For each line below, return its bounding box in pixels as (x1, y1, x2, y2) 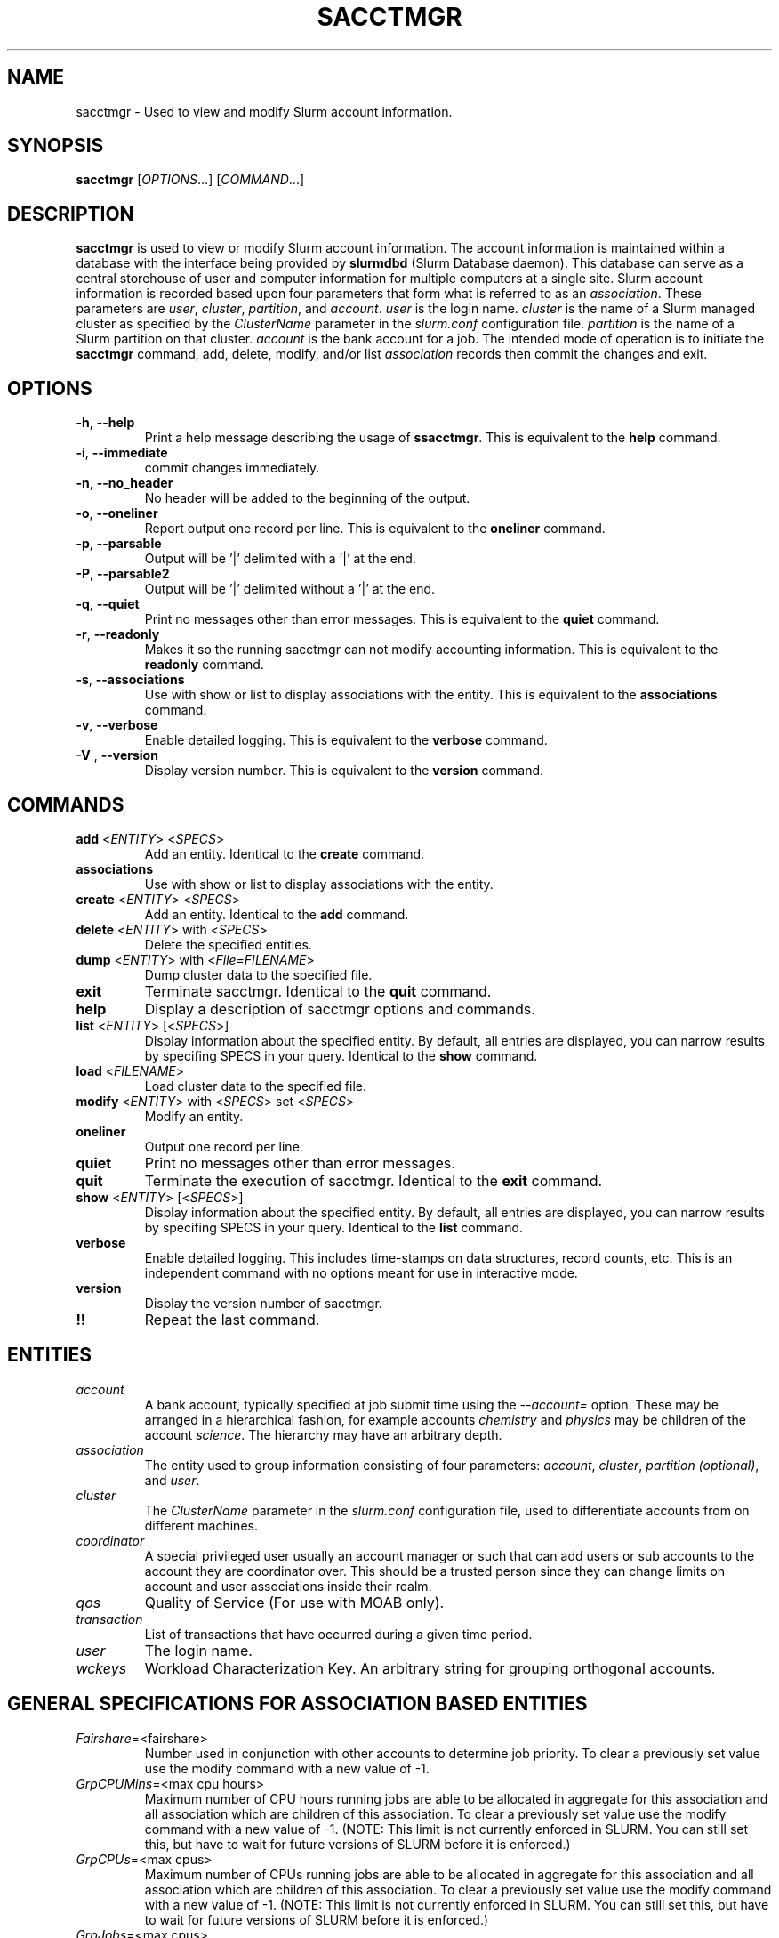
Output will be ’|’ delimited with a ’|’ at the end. (144, 551, 416, 567)
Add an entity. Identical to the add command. (144, 906, 409, 922)
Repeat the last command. (144, 1310, 320, 1328)
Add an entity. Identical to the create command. (144, 845, 425, 861)
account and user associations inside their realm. (144, 1578, 432, 1594)
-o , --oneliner (76, 505, 158, 521)
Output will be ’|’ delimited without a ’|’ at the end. (144, 581, 436, 597)
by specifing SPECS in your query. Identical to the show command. (144, 1047, 538, 1063)
